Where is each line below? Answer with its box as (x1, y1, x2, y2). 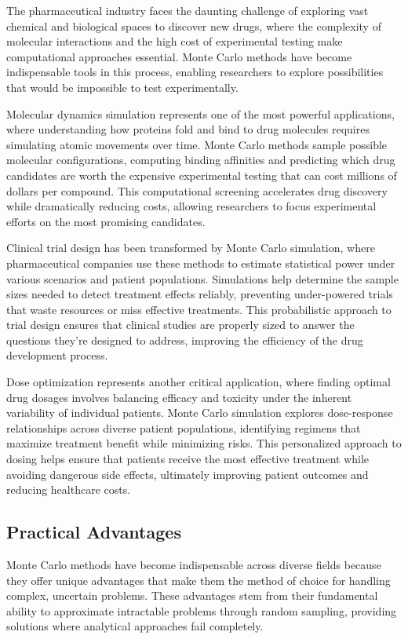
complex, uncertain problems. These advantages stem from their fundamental (6, 587, 378, 604)
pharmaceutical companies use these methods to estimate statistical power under (6, 254, 395, 271)
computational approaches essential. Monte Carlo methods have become (6, 48, 352, 64)
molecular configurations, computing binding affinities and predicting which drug (6, 152, 395, 168)
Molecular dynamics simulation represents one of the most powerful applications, (6, 105, 395, 122)
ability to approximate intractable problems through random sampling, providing (6, 602, 397, 619)
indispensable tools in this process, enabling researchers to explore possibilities (6, 64, 384, 80)
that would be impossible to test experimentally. (6, 79, 239, 95)
